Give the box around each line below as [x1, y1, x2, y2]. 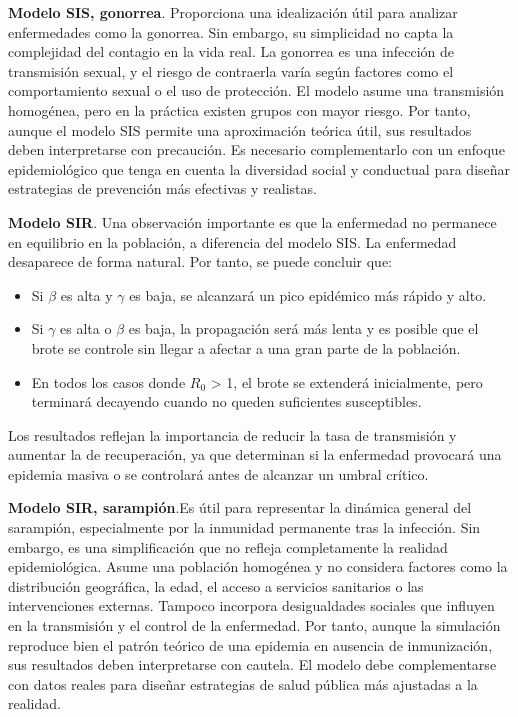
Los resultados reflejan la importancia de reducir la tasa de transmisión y [8, 424, 457, 445]
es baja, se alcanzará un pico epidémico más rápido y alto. [129, 284, 487, 305]
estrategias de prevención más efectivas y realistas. [8, 178, 317, 199]
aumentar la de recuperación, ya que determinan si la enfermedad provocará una [8, 444, 502, 465]
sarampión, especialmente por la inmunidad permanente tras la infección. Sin [8, 517, 481, 538]
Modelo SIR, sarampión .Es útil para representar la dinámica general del [8, 497, 472, 518]
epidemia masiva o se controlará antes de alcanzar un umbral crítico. [8, 463, 429, 484]
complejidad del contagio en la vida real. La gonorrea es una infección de [8, 41, 455, 62]
